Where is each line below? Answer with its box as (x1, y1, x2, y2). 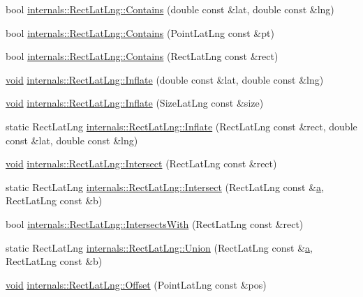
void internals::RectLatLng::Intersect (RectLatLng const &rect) (6, 156, 277, 171)
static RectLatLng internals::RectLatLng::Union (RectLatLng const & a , (6, 240, 313, 254)
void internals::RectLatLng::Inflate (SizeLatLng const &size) (6, 96, 264, 110)
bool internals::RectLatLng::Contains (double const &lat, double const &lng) (6, 2, 334, 16)
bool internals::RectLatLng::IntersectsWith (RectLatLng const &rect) (6, 216, 304, 231)
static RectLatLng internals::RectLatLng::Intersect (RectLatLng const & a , (6, 179, 324, 194)
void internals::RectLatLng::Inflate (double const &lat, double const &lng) (6, 72, 324, 86)
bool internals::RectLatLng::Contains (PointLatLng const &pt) (6, 25, 274, 40)
